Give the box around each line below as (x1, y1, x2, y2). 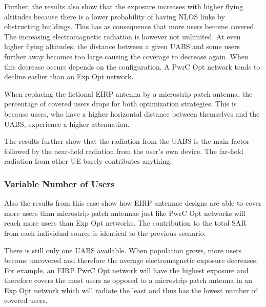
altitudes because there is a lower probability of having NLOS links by (4, 11, 225, 21)
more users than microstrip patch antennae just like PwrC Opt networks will (4, 207, 245, 218)
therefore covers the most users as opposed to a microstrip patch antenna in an (4, 275, 253, 286)
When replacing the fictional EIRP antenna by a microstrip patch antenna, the (4, 88, 253, 99)
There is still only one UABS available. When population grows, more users (4, 245, 242, 255)
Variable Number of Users (4, 177, 115, 190)
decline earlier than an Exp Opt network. (4, 71, 134, 82)
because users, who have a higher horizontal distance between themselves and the (4, 108, 260, 119)
